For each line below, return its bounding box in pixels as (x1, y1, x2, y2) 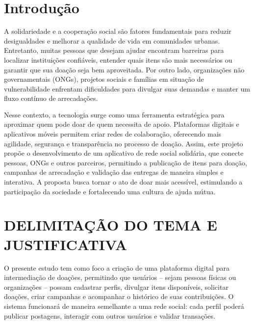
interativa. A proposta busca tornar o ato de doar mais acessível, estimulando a (4, 177, 243, 187)
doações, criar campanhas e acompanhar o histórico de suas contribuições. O (4, 291, 234, 301)
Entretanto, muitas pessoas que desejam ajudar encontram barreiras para (4, 45, 224, 55)
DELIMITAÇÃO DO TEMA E (4, 215, 217, 235)
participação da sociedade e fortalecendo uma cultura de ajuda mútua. (4, 186, 216, 196)
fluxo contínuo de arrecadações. (4, 93, 98, 103)
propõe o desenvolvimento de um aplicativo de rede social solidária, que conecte (4, 148, 244, 158)
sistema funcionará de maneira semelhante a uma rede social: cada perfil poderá (4, 301, 244, 311)
